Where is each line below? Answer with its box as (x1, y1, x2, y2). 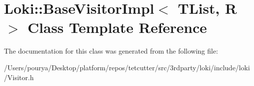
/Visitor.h (4, 72, 34, 82)
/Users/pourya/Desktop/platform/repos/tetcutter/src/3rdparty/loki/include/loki (4, 62, 250, 72)
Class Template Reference (28, 17, 207, 37)
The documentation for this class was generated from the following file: (4, 46, 218, 56)
